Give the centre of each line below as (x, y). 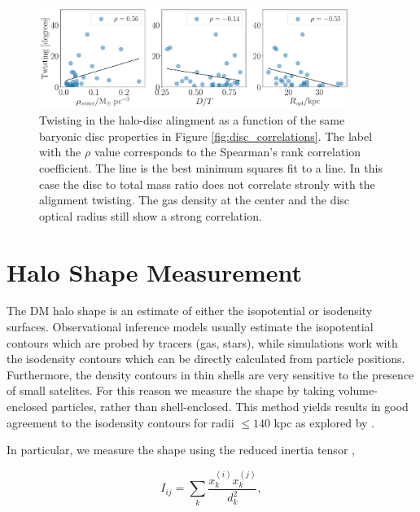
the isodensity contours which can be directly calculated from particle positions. (206, 359)
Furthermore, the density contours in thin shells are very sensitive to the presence (210, 374)
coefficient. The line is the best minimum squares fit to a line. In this (211, 167)
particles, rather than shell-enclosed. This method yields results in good (230, 407)
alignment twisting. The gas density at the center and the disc (195, 200)
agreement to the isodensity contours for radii (120, 422)
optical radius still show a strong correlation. (151, 215)
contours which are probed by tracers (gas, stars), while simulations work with (202, 342)
